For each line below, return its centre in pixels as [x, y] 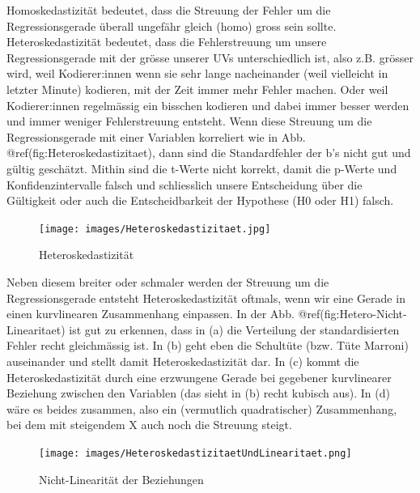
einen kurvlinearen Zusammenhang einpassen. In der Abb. [151, 314]
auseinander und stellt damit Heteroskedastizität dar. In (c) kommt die [183, 361]
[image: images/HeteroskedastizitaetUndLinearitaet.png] [195, 453]
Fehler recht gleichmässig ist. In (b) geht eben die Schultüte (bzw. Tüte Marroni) [208, 345]
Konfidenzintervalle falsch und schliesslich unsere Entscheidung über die [185, 184]
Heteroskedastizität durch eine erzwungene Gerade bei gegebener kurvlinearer [199, 377]
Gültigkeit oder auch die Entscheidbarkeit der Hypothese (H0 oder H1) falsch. [200, 200]
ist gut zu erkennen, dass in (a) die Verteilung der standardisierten [234, 329]
